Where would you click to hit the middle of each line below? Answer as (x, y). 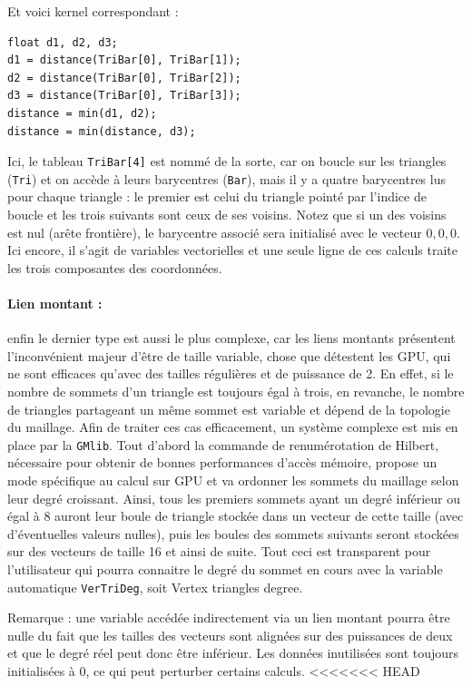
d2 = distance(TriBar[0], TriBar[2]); (124, 78)
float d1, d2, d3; (63, 42)
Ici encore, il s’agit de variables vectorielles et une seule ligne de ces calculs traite (232, 250)
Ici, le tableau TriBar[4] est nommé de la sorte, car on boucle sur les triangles (227, 161)
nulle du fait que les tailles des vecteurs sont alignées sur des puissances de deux (230, 635)
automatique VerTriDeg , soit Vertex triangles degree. (155, 587)
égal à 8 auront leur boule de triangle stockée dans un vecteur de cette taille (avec (236, 516)
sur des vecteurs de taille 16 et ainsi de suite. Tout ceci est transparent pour (219, 551)
